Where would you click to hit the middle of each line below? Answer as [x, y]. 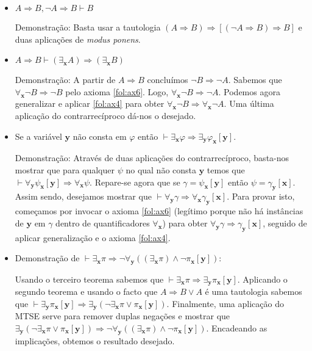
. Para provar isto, [261, 196]
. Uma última [249, 103]
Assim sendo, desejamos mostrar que [83, 196]
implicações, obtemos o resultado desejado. [95, 340]
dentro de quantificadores [103, 223]
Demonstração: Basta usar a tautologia [88, 27]
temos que [226, 169]
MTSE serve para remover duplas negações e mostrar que [122, 316]
